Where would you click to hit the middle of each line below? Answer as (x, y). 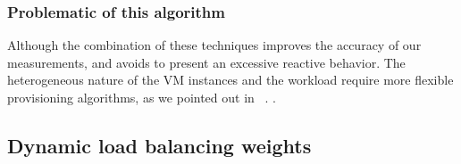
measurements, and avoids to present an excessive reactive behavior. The (206, 62)
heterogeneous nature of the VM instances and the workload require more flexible (230, 80)
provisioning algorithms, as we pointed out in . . (142, 97)
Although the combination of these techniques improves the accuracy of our (214, 45)
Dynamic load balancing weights (159, 145)
